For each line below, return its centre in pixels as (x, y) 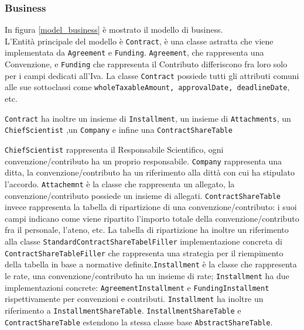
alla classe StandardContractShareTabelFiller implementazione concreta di (144, 241)
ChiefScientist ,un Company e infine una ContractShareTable (119, 130)
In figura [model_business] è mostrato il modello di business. (114, 30)
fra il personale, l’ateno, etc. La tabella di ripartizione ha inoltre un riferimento (147, 230)
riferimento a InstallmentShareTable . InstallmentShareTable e (123, 310)
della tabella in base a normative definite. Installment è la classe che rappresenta (151, 264)
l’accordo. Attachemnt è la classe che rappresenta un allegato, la (120, 183)
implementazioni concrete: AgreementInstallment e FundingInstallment (137, 287)
